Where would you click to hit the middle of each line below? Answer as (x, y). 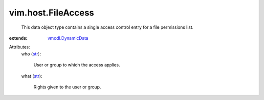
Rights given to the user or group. (67, 87)
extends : (18, 38)
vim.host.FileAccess (52, 13)
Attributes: (20, 47)
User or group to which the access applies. (77, 65)
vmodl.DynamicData (68, 38)
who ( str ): (31, 54)
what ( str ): (32, 76)
